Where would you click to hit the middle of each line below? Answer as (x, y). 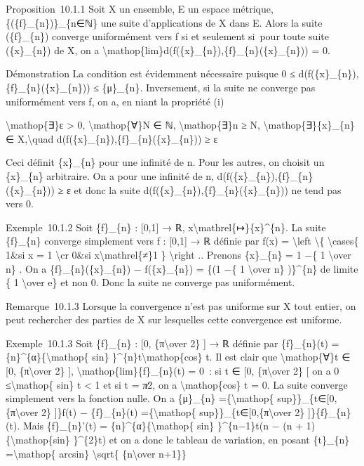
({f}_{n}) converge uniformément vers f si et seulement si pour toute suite (167, 36)
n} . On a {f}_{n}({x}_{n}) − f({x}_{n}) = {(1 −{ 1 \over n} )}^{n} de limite (182, 268)
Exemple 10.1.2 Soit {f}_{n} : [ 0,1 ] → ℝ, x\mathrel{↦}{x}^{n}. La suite (166, 227)
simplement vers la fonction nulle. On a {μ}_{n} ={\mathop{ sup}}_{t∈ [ (168, 398)
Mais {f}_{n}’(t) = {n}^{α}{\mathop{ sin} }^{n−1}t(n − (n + (163, 426)
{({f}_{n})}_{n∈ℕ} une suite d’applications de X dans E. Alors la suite (164, 22)
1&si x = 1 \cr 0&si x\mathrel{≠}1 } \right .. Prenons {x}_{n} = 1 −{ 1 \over (178, 254)
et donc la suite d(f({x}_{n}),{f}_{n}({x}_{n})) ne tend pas (208, 189)
